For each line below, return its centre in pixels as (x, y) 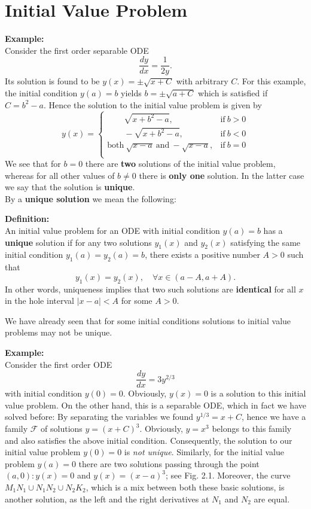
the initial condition (41, 92)
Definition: (27, 219)
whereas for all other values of (60, 175)
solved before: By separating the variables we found (99, 417)
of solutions (62, 429)
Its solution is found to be (52, 81)
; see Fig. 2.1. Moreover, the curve (228, 475)
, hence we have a (274, 417)
